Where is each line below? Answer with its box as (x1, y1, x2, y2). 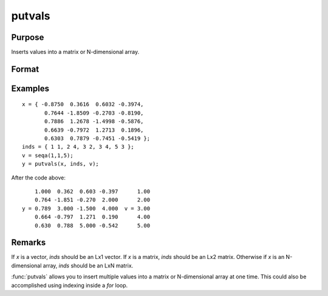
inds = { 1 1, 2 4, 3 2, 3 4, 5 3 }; (22, 143, 135, 150)
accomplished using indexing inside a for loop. (11, 281, 128, 289)
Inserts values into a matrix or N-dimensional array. (11, 49, 140, 56)
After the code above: (11, 173, 66, 181)
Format (11, 64, 39, 74)
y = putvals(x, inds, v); (22, 161, 100, 167)
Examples (11, 83, 50, 93)
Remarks (11, 237, 46, 248)
